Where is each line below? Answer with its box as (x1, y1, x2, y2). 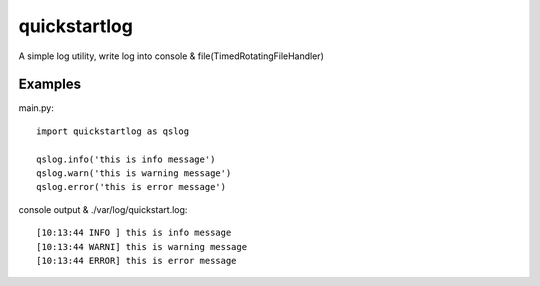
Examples (18, 76, 82, 93)
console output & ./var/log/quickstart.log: (18, 203, 188, 215)
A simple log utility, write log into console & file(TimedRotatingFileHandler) (18, 50, 324, 62)
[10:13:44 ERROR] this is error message (36, 255, 237, 266)
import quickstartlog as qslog (36, 125, 190, 137)
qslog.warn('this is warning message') (36, 168, 232, 179)
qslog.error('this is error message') (36, 181, 227, 193)
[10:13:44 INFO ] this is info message (36, 227, 232, 239)
